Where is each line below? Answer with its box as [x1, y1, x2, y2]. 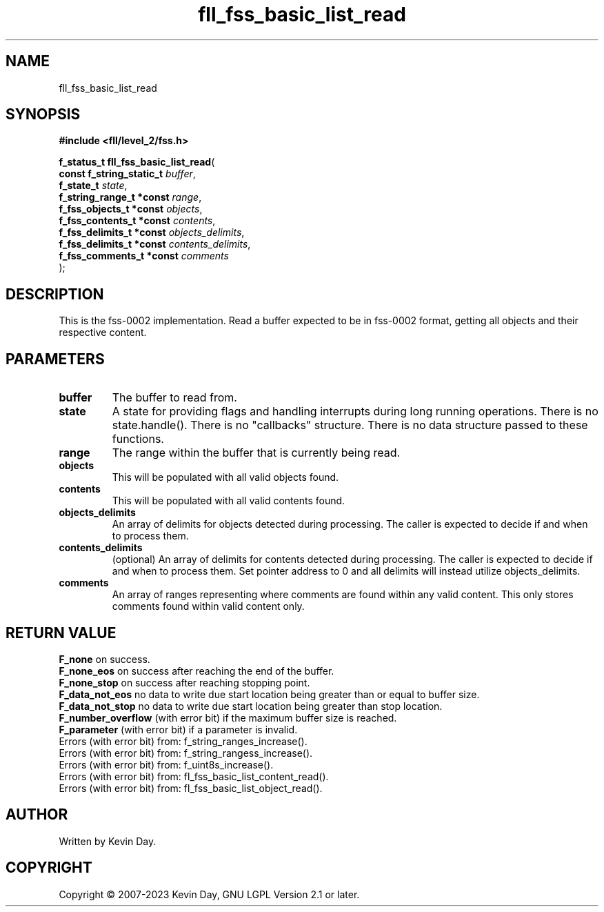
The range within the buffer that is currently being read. [112, 446, 401, 460]
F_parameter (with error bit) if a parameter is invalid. [59, 723, 298, 735]
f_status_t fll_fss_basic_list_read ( [59, 156, 215, 168]
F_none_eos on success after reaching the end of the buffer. [59, 664, 334, 677]
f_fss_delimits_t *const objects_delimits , [59, 226, 245, 239]
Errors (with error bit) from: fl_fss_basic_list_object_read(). [59, 782, 323, 794]
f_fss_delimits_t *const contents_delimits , [59, 238, 251, 250]
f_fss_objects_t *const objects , [59, 203, 203, 215]
